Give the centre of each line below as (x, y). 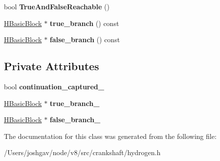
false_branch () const (85, 40)
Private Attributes (52, 66)
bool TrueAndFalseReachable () (57, 6)
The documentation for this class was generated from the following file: (110, 136)
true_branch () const (84, 23)
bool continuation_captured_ (54, 86)
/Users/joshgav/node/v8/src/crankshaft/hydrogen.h (82, 152)
